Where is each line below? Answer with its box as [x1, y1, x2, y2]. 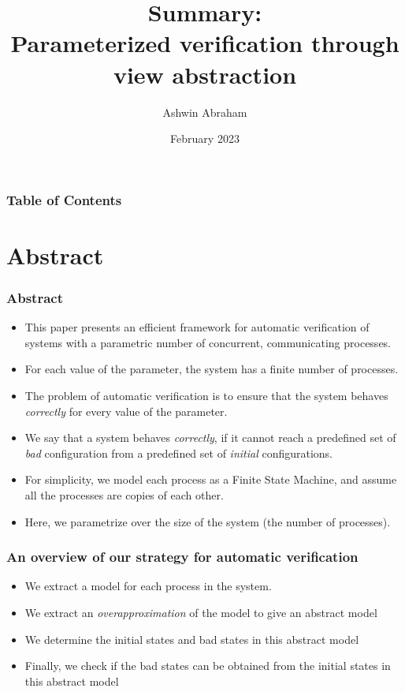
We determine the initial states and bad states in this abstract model [24, 630, 359, 647]
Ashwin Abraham [162, 103, 247, 120]
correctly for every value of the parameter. [24, 402, 228, 419]
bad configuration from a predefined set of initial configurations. [24, 444, 333, 461]
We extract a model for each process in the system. [24, 578, 272, 594]
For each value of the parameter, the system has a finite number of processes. [24, 361, 399, 377]
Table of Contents [6, 189, 122, 209]
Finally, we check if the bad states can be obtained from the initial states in [24, 657, 391, 674]
